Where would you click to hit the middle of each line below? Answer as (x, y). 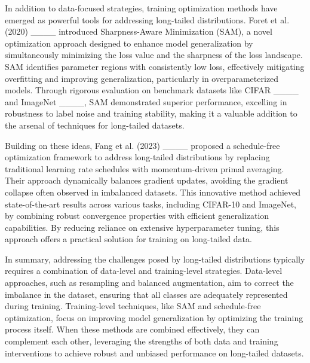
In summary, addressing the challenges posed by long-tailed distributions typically (155, 259)
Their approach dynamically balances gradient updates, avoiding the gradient (147, 180)
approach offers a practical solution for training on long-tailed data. (128, 239)
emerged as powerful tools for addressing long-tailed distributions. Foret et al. (147, 19)
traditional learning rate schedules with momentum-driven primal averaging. (145, 168)
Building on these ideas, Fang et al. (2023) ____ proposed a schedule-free (142, 145)
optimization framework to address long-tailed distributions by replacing (137, 157)
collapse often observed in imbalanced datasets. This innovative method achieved (153, 192)
